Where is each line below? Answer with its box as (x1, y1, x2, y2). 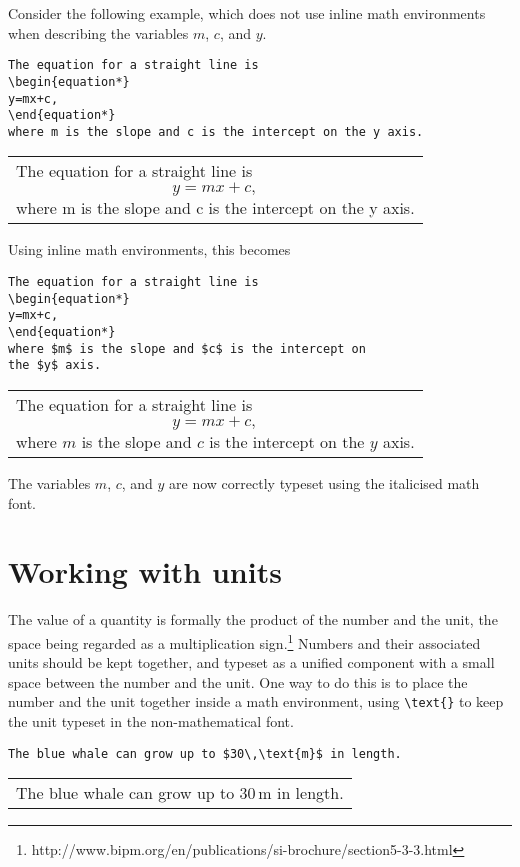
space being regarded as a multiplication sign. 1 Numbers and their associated (8, 629, 481, 653)
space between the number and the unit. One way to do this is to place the (8, 671, 468, 692)
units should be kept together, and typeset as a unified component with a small (8, 652, 495, 673)
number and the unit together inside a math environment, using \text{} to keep (8, 691, 504, 712)
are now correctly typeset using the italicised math (169, 473, 480, 493)
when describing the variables (8, 22, 189, 43)
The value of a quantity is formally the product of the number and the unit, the (8, 609, 498, 630)
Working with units (8, 551, 282, 592)
